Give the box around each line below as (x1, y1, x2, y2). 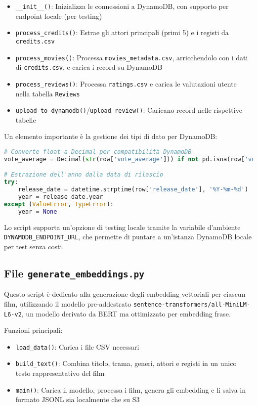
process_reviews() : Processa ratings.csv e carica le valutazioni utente (15, 78, 237, 89)
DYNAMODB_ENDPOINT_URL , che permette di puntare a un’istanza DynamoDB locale (4, 231, 252, 242)
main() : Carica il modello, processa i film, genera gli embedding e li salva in (15, 384, 246, 395)
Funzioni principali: (4, 325, 63, 335)
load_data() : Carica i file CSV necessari (15, 341, 139, 352)
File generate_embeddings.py (4, 265, 145, 280)
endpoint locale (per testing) (15, 10, 102, 21)
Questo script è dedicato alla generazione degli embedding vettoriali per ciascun (4, 289, 246, 299)
